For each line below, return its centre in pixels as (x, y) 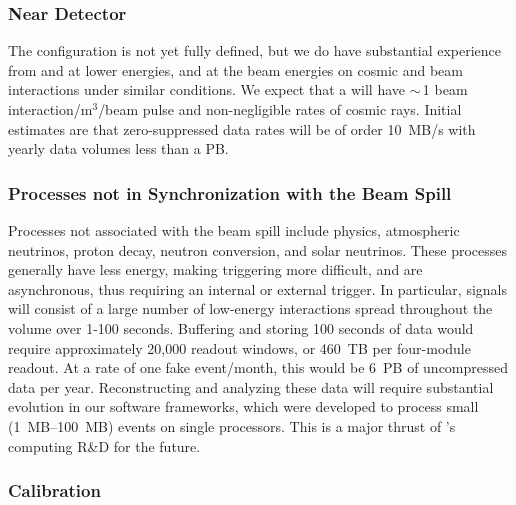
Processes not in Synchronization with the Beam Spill (230, 192)
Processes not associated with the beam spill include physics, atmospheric (234, 230)
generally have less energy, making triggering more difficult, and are (215, 269)
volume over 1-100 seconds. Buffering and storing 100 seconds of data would (241, 327)
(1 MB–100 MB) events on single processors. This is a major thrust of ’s (232, 425)
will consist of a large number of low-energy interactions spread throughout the (250, 308)
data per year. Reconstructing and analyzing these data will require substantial (251, 386)
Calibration (54, 490)
